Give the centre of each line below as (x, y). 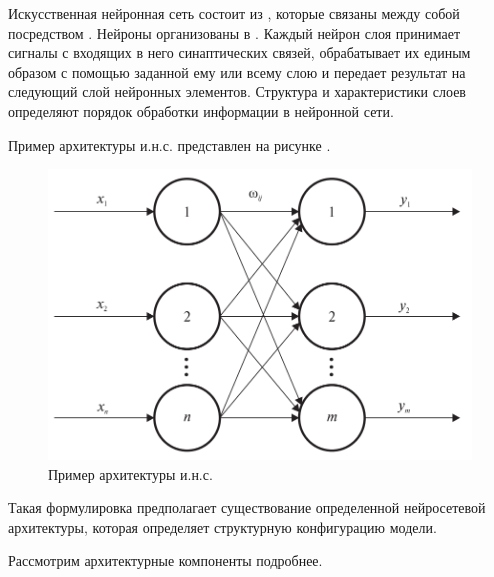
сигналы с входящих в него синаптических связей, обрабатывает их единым (239, 52)
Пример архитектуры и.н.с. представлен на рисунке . (169, 144)
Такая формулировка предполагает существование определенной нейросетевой (247, 507)
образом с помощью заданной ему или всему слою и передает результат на (237, 71)
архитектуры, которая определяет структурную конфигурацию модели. (222, 526)
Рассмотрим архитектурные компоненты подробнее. (165, 560)
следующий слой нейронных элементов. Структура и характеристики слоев (237, 91)
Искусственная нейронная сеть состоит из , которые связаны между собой (234, 13)
